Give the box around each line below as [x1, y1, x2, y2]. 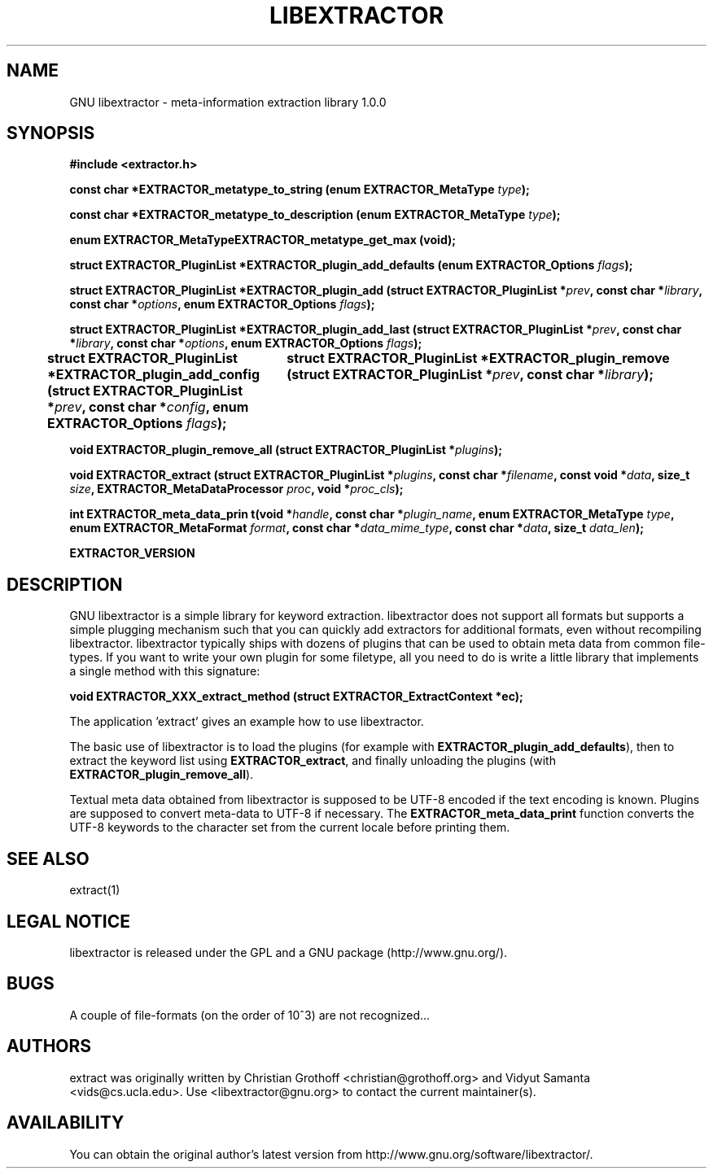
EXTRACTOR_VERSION [69, 546, 195, 561]
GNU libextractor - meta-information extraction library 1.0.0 [69, 94, 387, 109]
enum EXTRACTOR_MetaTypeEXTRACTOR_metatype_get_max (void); [69, 233, 457, 247]
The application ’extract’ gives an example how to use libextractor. [69, 714, 424, 729]
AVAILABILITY [7, 1112, 125, 1134]
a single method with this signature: [69, 664, 260, 679]
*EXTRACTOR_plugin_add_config [46, 366, 260, 383]
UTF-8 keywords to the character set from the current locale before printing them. [69, 820, 510, 835]
